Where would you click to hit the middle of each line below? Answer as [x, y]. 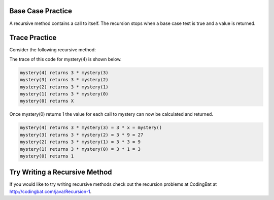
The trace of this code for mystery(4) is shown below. [65, 59]
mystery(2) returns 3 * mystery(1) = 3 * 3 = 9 [80, 142]
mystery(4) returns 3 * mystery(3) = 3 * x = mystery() [91, 128]
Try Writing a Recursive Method [61, 172]
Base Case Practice [41, 11]
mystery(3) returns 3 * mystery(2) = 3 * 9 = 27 [82, 135]
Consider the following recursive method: [53, 50]
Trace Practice [33, 38]
